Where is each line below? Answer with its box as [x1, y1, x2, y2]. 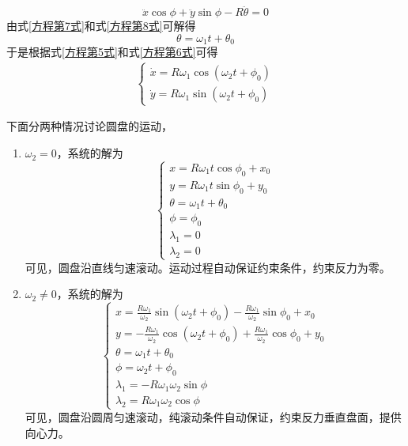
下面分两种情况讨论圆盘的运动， [6, 118, 172, 134]
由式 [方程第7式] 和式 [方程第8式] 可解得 [6, 17, 196, 34]
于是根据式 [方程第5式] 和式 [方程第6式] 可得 [6, 43, 218, 60]
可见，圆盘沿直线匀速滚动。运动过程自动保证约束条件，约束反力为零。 [25, 259, 391, 275]
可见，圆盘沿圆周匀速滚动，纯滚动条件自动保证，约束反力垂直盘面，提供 [25, 408, 402, 425]
